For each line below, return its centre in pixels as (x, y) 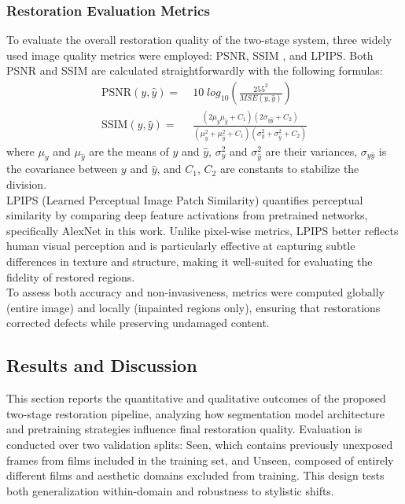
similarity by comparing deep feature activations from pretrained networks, (187, 215)
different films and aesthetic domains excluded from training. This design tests (195, 475)
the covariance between (62, 169)
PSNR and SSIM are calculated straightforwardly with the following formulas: (195, 70)
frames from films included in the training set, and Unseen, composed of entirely (200, 460)
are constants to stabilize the (289, 169)
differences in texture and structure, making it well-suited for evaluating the (190, 261)
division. (27, 184)
